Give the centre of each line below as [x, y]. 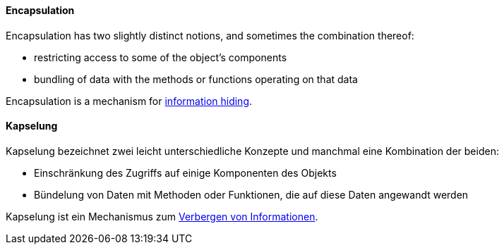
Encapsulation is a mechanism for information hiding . [129, 101]
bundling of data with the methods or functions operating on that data [196, 79]
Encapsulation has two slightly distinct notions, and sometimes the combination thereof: [210, 35]
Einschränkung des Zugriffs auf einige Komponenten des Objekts [185, 173]
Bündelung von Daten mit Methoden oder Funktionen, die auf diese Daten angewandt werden [251, 194]
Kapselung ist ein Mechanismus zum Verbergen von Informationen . [162, 216]
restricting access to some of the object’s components [161, 57]
